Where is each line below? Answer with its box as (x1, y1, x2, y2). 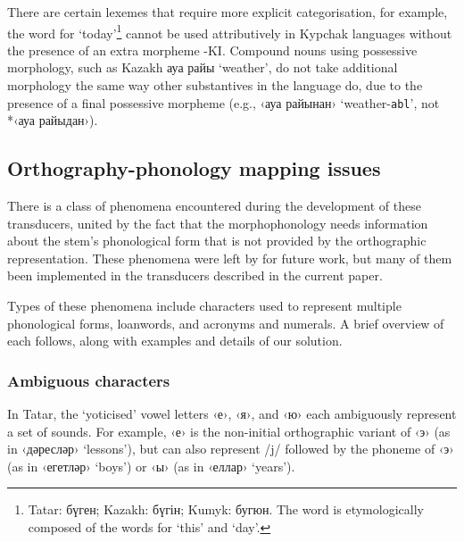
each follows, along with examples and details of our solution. (7, 331, 343, 350)
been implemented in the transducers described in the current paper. (7, 266, 383, 285)
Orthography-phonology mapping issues (7, 154, 381, 182)
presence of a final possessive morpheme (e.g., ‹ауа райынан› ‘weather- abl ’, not (7, 93, 440, 112)
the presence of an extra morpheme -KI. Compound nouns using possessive (7, 40, 418, 59)
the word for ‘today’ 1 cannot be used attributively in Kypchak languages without (7, 21, 452, 42)
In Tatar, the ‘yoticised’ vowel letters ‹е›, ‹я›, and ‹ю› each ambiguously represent (7, 404, 457, 423)
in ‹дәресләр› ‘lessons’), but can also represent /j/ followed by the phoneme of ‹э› (7, 439, 454, 458)
